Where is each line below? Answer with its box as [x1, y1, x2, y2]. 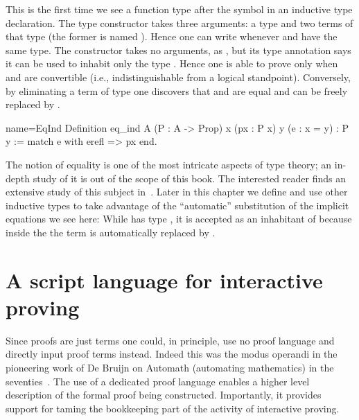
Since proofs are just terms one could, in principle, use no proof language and [6, 333, 335, 347]
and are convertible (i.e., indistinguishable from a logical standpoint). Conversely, [6, 69, 351, 84]
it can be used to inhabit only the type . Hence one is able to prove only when [6, 56, 338, 71]
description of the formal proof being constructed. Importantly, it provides [6, 387, 322, 402]
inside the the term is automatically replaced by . [6, 225, 216, 239]
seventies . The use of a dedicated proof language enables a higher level [6, 374, 310, 388]
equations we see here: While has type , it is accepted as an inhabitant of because [6, 211, 352, 226]
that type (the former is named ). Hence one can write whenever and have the [6, 29, 338, 44]
